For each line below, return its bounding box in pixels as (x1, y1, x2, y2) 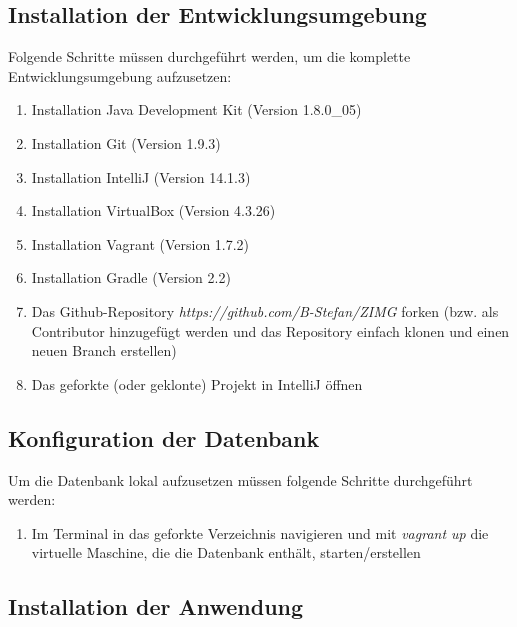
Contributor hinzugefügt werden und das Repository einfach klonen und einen (31, 320, 510, 341)
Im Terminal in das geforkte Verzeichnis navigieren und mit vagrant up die (31, 522, 489, 543)
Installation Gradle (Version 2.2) (31, 267, 231, 288)
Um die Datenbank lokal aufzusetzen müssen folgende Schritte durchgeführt (8, 469, 473, 490)
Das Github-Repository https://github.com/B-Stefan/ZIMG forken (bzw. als (31, 300, 499, 321)
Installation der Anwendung (8, 591, 304, 622)
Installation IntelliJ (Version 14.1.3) (31, 166, 251, 187)
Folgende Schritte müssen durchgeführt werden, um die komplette (8, 46, 411, 67)
